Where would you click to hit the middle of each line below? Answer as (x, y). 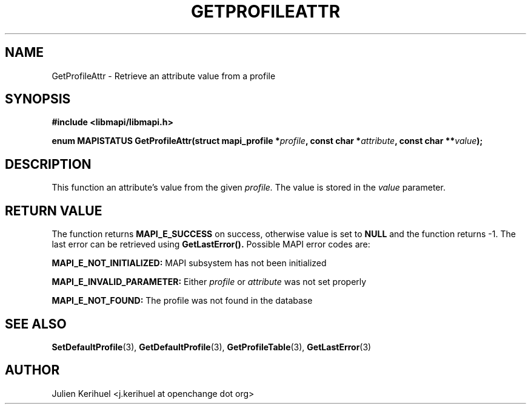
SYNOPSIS (38, 99)
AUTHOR (32, 370)
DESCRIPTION (48, 164)
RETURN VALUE (54, 211)
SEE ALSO (36, 324)
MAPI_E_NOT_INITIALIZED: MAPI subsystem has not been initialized (189, 263)
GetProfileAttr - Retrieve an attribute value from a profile (164, 76)
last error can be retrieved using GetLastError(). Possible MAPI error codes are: (211, 244)
